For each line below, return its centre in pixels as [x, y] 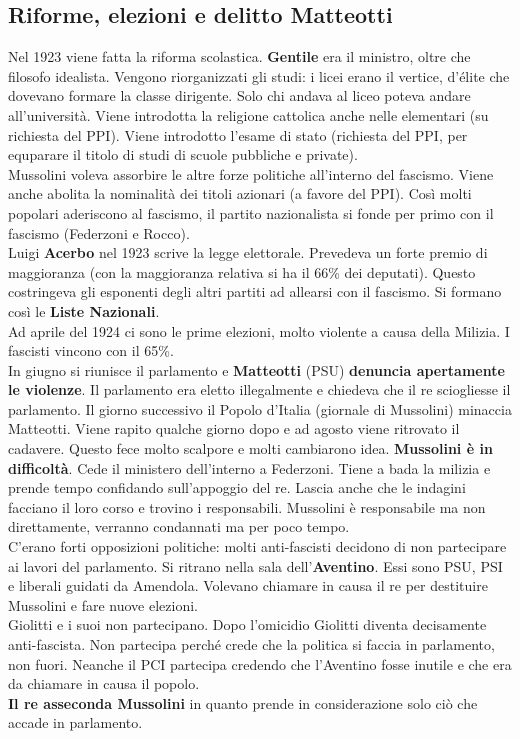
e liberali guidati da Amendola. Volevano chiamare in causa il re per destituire [248, 585]
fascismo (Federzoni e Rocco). [99, 232]
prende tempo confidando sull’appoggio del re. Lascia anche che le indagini [237, 487]
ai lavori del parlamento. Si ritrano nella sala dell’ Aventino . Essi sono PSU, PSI [255, 565]
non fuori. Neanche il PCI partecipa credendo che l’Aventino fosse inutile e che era [260, 663]
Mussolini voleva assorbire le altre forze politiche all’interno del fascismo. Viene [251, 173]
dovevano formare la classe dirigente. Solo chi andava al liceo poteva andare [239, 95]
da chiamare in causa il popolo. [104, 683]
